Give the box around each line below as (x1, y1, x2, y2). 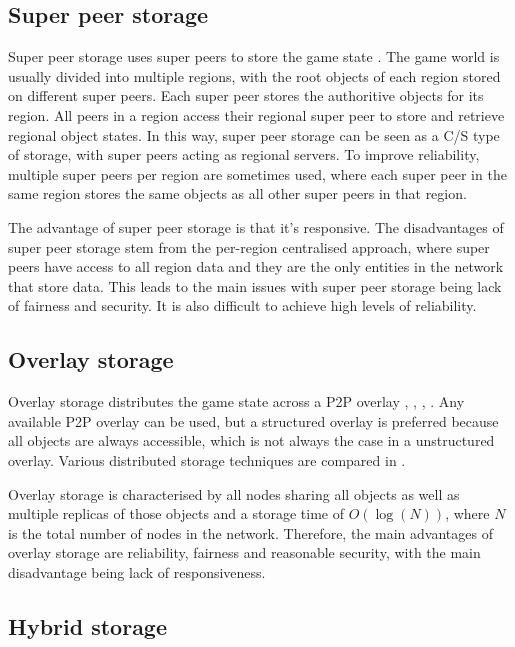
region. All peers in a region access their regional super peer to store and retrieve (8, 104, 505, 125)
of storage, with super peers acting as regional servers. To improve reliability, (8, 144, 480, 165)
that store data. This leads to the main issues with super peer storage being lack (8, 275, 502, 296)
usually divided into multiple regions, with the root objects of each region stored (8, 65, 501, 86)
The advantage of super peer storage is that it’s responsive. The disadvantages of (8, 216, 504, 237)
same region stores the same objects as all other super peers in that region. (8, 183, 467, 204)
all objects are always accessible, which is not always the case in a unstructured (8, 430, 495, 451)
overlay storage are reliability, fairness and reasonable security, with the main (8, 542, 481, 563)
